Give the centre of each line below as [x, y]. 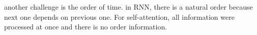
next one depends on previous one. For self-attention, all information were [119, 16]
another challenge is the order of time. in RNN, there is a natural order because [128, 7]
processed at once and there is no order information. [86, 27]
